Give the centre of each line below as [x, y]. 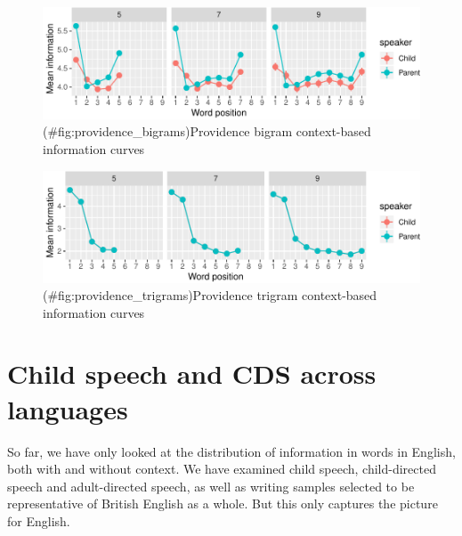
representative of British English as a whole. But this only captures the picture [223, 504]
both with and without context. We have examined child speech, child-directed [222, 469]
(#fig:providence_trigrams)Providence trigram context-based [210, 295]
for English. [39, 520]
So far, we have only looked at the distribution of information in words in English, [231, 451]
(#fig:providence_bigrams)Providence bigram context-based [207, 131]
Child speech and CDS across [192, 374]
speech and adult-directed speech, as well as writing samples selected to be [211, 486]
